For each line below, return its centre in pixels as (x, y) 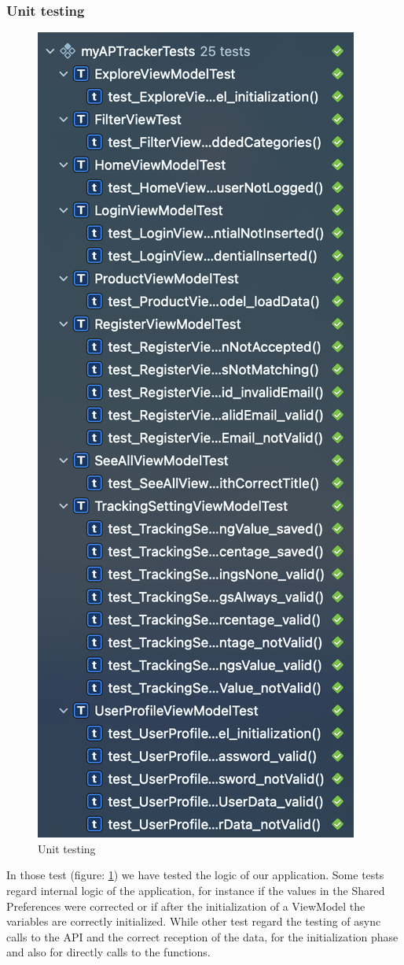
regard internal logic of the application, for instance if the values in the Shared (196, 890)
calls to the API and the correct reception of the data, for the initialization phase (202, 936)
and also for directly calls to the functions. (108, 952)
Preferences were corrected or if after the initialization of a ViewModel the (186, 906)
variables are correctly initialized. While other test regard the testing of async (194, 921)
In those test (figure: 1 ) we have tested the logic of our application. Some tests (195, 875)
